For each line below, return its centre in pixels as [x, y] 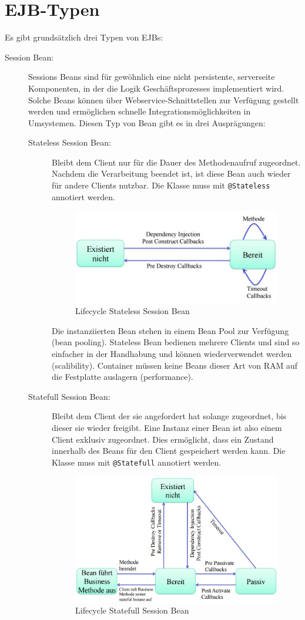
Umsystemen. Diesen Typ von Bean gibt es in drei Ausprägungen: [147, 122]
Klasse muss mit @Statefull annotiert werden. [137, 462]
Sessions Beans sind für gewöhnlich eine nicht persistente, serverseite [152, 77]
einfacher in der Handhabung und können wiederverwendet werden [172, 354]
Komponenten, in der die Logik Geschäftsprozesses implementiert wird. [156, 88]
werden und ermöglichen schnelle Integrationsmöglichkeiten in [140, 111]
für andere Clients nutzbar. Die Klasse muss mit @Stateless [161, 185]
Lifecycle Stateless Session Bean [133, 311]
